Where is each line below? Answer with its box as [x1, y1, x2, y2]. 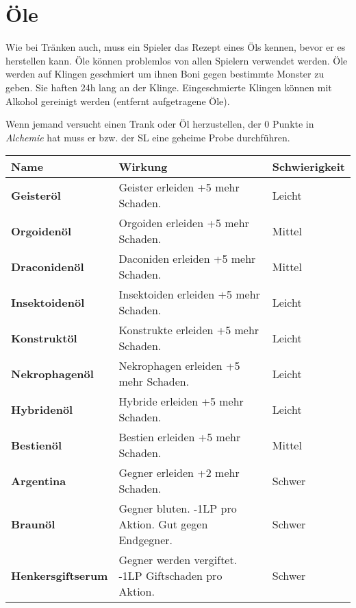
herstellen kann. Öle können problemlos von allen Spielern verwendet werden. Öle [5, 53, 348, 67]
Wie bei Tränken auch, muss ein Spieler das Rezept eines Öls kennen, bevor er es [5, 40, 346, 54]
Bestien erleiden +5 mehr [118, 429, 241, 445]
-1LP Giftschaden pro [118, 568, 222, 584]
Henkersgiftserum [11, 568, 108, 584]
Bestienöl [11, 436, 62, 453]
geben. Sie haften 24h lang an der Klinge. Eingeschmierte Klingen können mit [5, 80, 332, 94]
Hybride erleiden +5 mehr [118, 393, 244, 410]
